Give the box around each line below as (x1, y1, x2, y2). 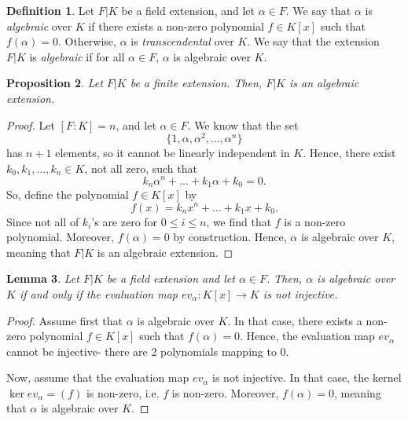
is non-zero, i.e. (86, 384, 160, 401)
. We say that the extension (247, 33, 380, 49)
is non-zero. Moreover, (171, 384, 279, 401)
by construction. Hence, (173, 229, 287, 245)
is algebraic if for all (29, 48, 125, 64)
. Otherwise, (57, 33, 116, 49)
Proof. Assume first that (6, 312, 123, 328)
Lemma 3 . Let (6, 270, 79, 287)
